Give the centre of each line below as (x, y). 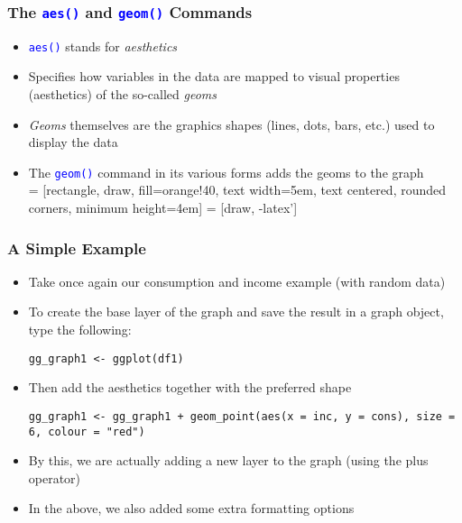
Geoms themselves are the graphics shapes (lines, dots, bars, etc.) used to (231, 124)
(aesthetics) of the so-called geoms (122, 94)
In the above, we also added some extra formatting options (191, 508)
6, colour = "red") (87, 431)
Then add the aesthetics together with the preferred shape (190, 387)
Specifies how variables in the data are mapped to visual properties (214, 76)
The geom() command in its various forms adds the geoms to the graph (226, 172)
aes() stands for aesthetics (103, 46)
